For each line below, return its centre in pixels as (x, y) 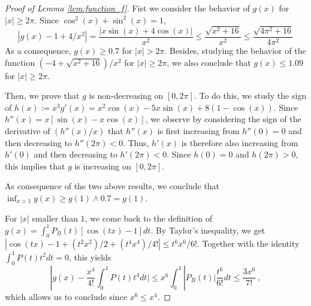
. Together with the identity (248, 243)
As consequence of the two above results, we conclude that (112, 186)
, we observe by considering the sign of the (223, 119)
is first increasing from (198, 131)
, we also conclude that (209, 62)
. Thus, (136, 142)
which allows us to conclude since (66, 296)
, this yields (90, 257)
